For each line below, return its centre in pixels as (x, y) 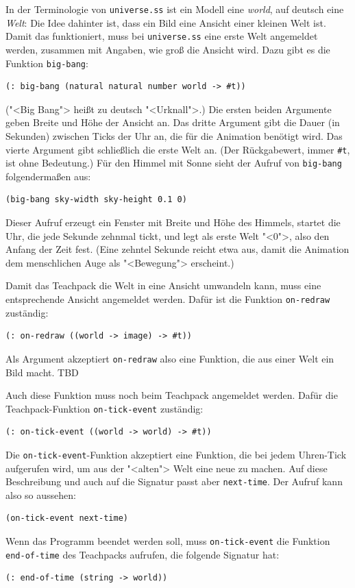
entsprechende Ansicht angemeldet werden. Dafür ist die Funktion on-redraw (168, 299)
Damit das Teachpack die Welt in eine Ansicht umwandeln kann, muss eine (163, 285)
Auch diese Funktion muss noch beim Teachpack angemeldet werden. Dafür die (172, 395)
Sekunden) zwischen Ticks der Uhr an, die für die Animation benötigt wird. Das (174, 135)
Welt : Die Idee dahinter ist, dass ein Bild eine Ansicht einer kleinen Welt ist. (166, 22)
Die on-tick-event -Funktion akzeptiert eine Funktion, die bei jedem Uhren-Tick (176, 454)
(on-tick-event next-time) (67, 518)
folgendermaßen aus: (48, 176)
